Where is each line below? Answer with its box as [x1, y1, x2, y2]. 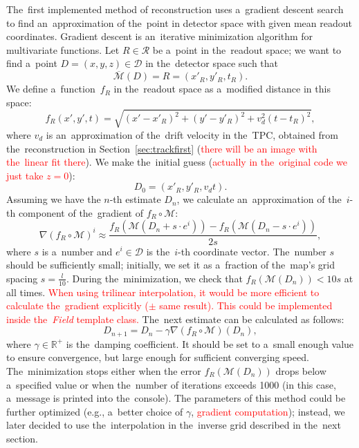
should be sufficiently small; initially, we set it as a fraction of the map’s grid [6, 257, 335, 272]
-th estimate [109, 192, 161, 206]
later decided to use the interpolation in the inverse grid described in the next [6, 418, 341, 432]
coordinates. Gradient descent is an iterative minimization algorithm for [6, 29, 313, 43]
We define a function [6, 81, 95, 96]
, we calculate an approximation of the [176, 192, 342, 206]
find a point [6, 56, 57, 70]
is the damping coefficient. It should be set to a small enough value [66, 336, 354, 351]
